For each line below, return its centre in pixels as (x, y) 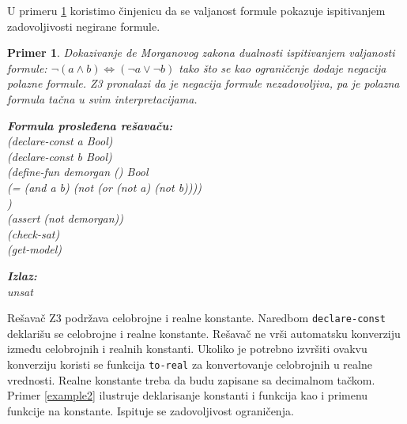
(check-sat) (34, 233)
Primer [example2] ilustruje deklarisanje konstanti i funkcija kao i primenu (188, 395)
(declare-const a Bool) (60, 141)
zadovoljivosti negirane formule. (84, 26)
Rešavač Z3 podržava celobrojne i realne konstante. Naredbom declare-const (196, 318)
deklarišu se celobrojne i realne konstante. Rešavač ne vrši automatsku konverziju (204, 333)
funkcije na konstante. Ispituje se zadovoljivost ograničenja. (151, 410)
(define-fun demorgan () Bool (78, 172)
